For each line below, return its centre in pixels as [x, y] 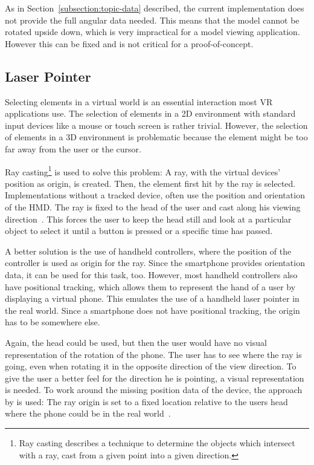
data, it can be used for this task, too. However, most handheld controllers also [151, 274]
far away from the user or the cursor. [73, 148]
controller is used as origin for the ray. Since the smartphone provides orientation [155, 263]
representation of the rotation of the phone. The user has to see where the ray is [153, 354]
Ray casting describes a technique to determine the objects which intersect [157, 443]
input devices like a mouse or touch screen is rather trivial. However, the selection [156, 125]
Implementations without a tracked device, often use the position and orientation [155, 195]
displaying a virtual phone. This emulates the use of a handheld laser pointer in [152, 298]
